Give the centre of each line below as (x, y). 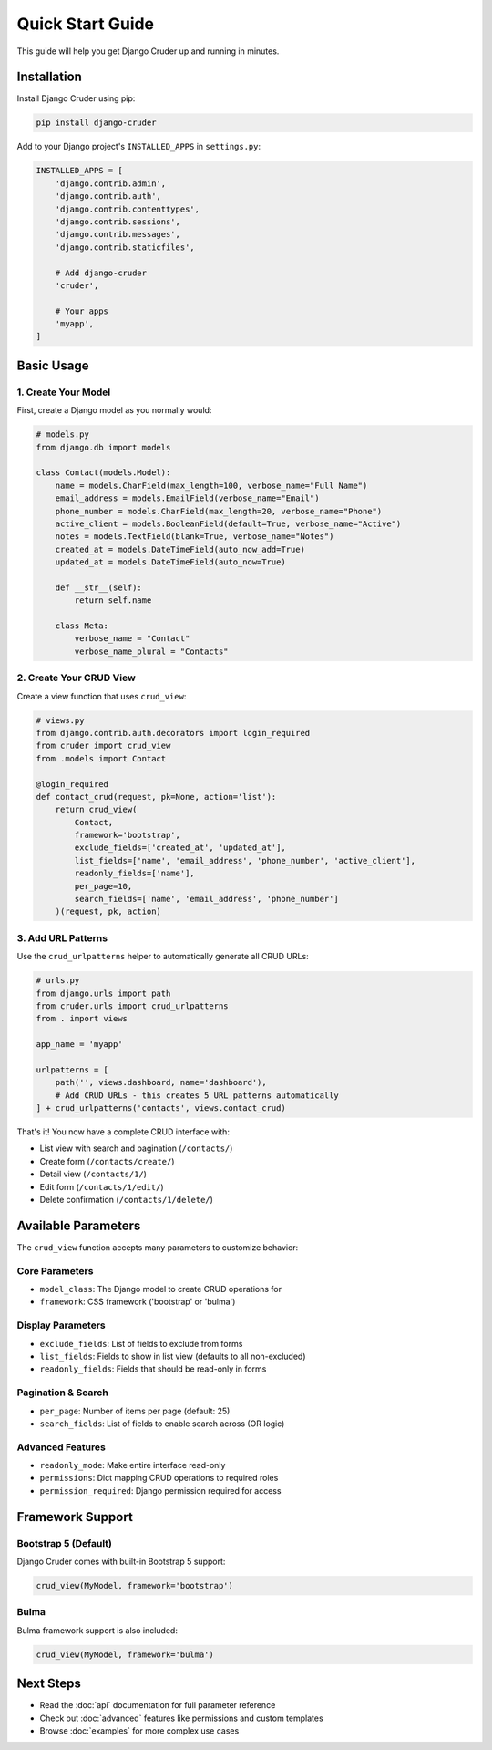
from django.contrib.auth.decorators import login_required (173, 733)
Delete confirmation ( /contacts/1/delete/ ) (127, 1200)
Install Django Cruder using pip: (76, 98)
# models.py (63, 435)
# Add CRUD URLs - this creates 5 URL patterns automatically (197, 1095)
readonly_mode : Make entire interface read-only (133, 1465)
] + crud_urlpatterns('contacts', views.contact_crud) (161, 1108)
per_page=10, (103, 886)
